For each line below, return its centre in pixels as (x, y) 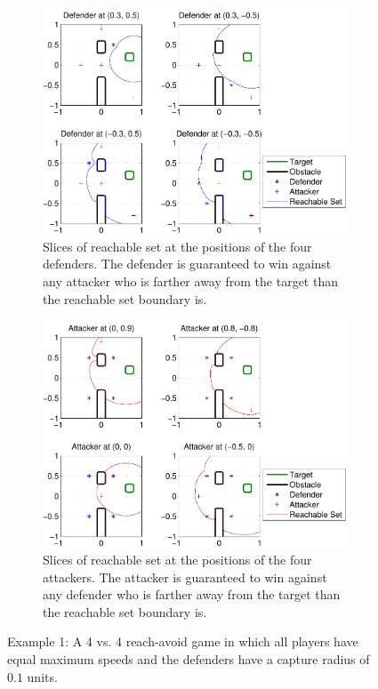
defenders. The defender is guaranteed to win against (187, 264)
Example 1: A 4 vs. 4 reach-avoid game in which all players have (183, 641)
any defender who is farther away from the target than (192, 594)
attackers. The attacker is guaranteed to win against (185, 577)
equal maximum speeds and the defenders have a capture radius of (189, 658)
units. (42, 676)
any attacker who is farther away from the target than (190, 280)
